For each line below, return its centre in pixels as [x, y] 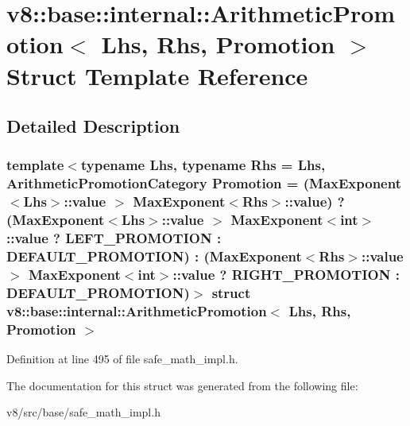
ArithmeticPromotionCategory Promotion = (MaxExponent [204, 183]
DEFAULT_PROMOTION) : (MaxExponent [154, 256]
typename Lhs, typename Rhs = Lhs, [203, 165]
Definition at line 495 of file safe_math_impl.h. [122, 359]
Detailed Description [93, 126]
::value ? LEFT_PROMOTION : [114, 238]
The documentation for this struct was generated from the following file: [182, 385]
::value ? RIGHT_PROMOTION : [286, 274]
